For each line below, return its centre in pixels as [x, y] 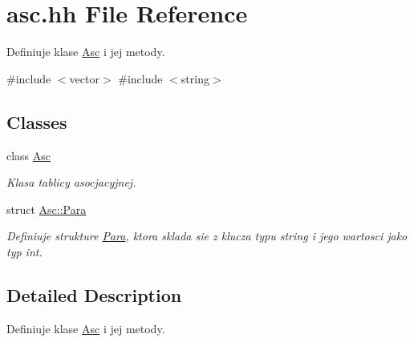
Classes [37, 121]
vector [84, 78]
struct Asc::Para [47, 209]
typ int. [24, 251]
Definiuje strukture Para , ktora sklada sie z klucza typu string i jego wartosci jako [207, 236]
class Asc [29, 155]
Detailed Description [94, 294]
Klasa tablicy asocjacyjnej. [71, 182]
